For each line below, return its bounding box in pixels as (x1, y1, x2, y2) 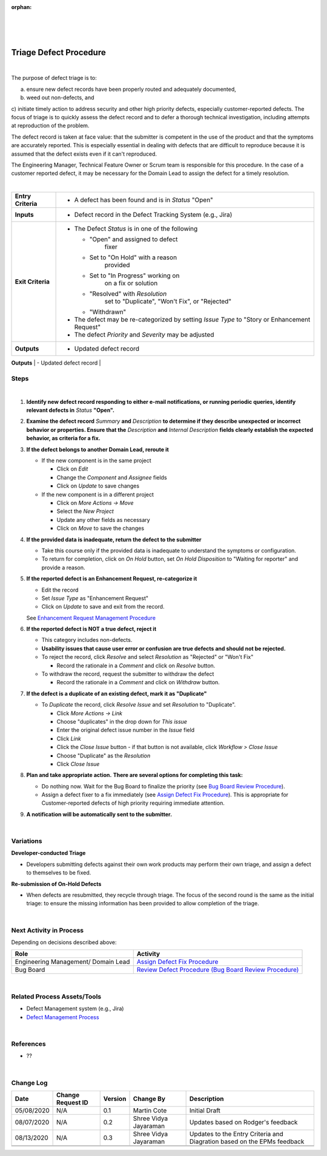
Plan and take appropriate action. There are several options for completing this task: (26, 771, 243, 779)
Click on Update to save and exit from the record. (41, 603, 165, 610)
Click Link (56, 735, 81, 742)
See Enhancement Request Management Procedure (26, 614, 156, 621)
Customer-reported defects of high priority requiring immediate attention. (41, 799, 225, 807)
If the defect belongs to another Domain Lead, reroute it (26, 446, 169, 453)
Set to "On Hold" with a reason (89, 253, 177, 262)
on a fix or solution (104, 279, 158, 288)
